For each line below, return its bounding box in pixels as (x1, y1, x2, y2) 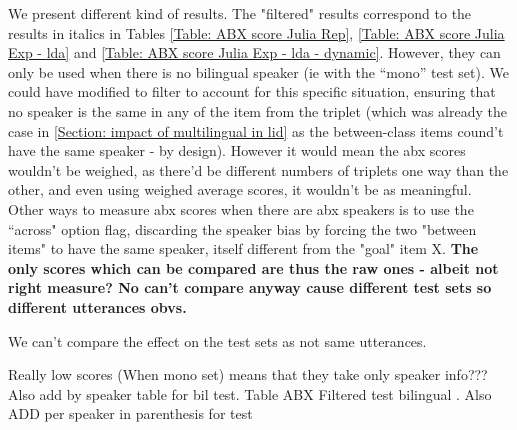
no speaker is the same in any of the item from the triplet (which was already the (8, 100, 507, 121)
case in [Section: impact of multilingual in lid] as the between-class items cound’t (8, 120, 504, 141)
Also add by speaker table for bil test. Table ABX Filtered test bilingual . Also (8, 383, 492, 404)
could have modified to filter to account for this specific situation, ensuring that (8, 81, 496, 102)
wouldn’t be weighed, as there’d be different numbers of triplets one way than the (8, 159, 509, 180)
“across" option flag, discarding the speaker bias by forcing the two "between (8, 218, 477, 239)
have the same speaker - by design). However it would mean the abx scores (8, 140, 466, 161)
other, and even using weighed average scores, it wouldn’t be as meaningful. (8, 179, 472, 200)
